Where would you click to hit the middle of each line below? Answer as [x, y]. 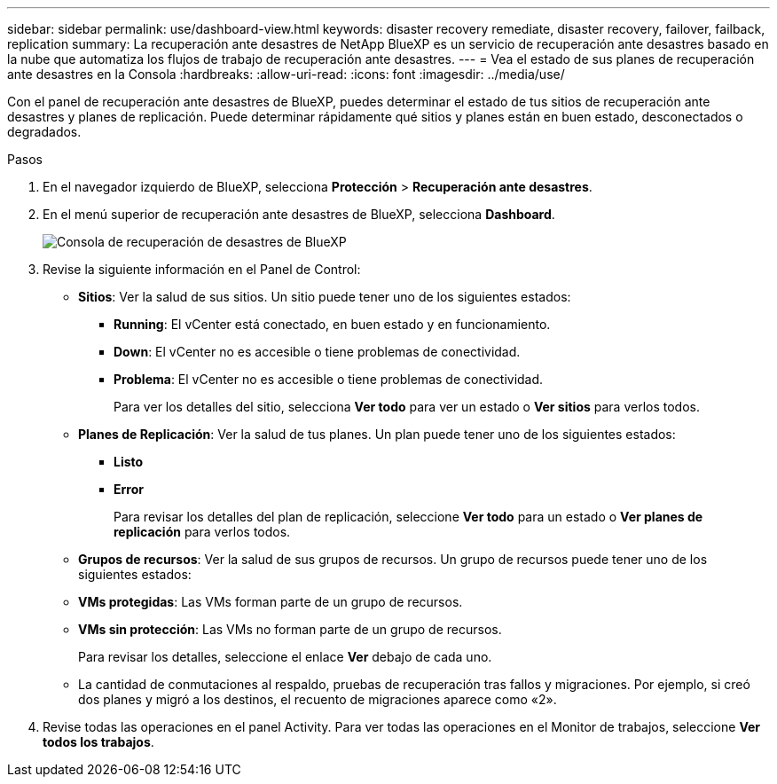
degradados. [44, 132]
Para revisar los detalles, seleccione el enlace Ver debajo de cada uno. [285, 657]
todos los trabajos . [98, 742]
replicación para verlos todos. [202, 532]
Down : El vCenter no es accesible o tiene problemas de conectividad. [317, 352]
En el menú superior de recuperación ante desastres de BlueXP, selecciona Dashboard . [299, 214]
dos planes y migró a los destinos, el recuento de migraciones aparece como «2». [318, 699]
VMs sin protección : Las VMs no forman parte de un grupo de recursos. [290, 629]
